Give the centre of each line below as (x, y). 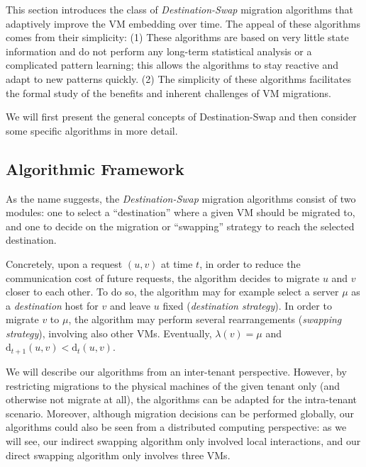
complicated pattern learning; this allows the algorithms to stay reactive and (172, 65)
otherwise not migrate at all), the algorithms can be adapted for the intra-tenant (182, 399)
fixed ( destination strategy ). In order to (247, 305)
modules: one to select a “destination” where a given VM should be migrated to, (181, 212)
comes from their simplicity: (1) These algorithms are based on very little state (177, 37)
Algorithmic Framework (95, 168)
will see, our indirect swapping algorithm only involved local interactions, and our (183, 440)
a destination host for (52, 305)
